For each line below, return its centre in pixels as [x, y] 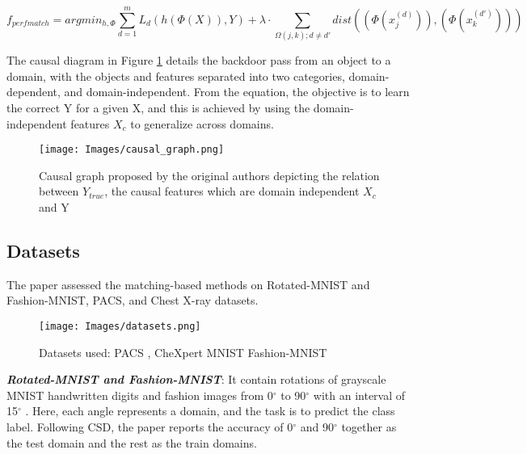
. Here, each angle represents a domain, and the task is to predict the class [210, 411]
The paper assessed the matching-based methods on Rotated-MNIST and [188, 284]
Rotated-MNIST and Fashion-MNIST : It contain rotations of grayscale [196, 379]
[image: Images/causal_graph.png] [132, 150]
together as [369, 426]
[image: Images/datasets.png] [120, 326]
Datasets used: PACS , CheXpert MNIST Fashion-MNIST [183, 352]
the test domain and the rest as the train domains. [132, 442]
